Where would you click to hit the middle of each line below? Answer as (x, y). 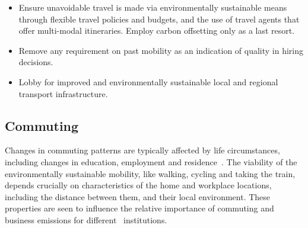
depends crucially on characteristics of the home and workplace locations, (138, 185)
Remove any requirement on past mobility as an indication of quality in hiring (161, 50)
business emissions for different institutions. (86, 219)
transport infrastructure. (63, 93)
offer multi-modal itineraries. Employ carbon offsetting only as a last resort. (157, 30)
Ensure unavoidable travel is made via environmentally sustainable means (153, 7)
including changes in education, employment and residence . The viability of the (151, 161)
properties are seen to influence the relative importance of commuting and (139, 208)
